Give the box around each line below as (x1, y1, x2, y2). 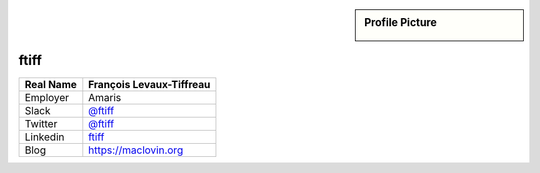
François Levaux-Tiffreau (88, 78, 211, 92)
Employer (24, 91, 70, 105)
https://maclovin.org (88, 143, 184, 157)
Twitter (24, 117, 58, 131)
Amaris (88, 91, 122, 105)
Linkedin (24, 130, 65, 144)
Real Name (24, 78, 77, 92)
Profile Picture (364, 16, 437, 29)
